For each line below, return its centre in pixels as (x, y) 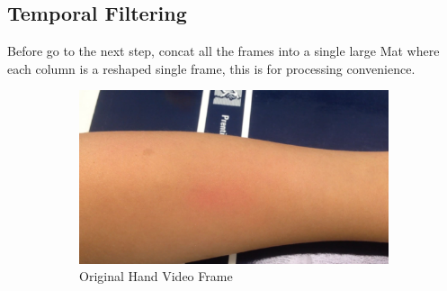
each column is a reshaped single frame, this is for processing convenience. (211, 68)
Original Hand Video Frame (156, 276)
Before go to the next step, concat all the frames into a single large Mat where (223, 51)
